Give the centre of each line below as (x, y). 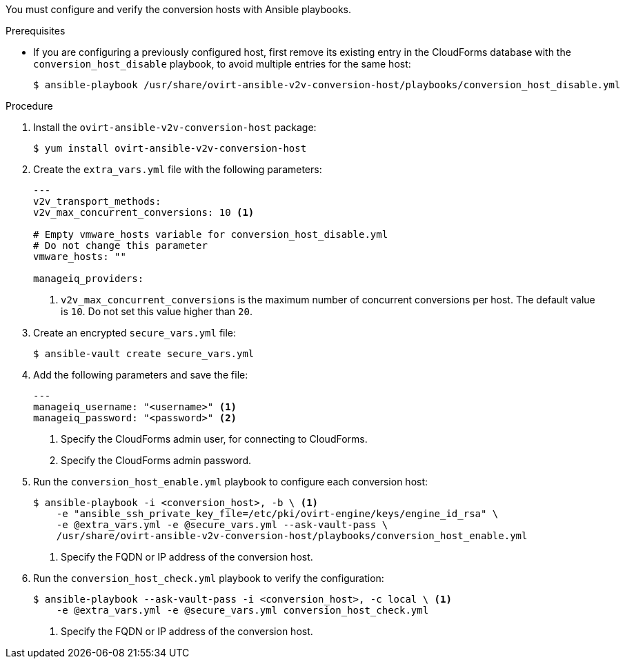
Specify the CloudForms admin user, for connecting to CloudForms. (214, 439)
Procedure (29, 106)
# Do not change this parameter (120, 245)
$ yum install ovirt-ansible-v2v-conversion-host (170, 148)
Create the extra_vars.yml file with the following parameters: (178, 169)
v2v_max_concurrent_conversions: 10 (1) (144, 212)
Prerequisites (36, 31)
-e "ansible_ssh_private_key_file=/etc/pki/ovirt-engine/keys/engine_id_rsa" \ (277, 514)
